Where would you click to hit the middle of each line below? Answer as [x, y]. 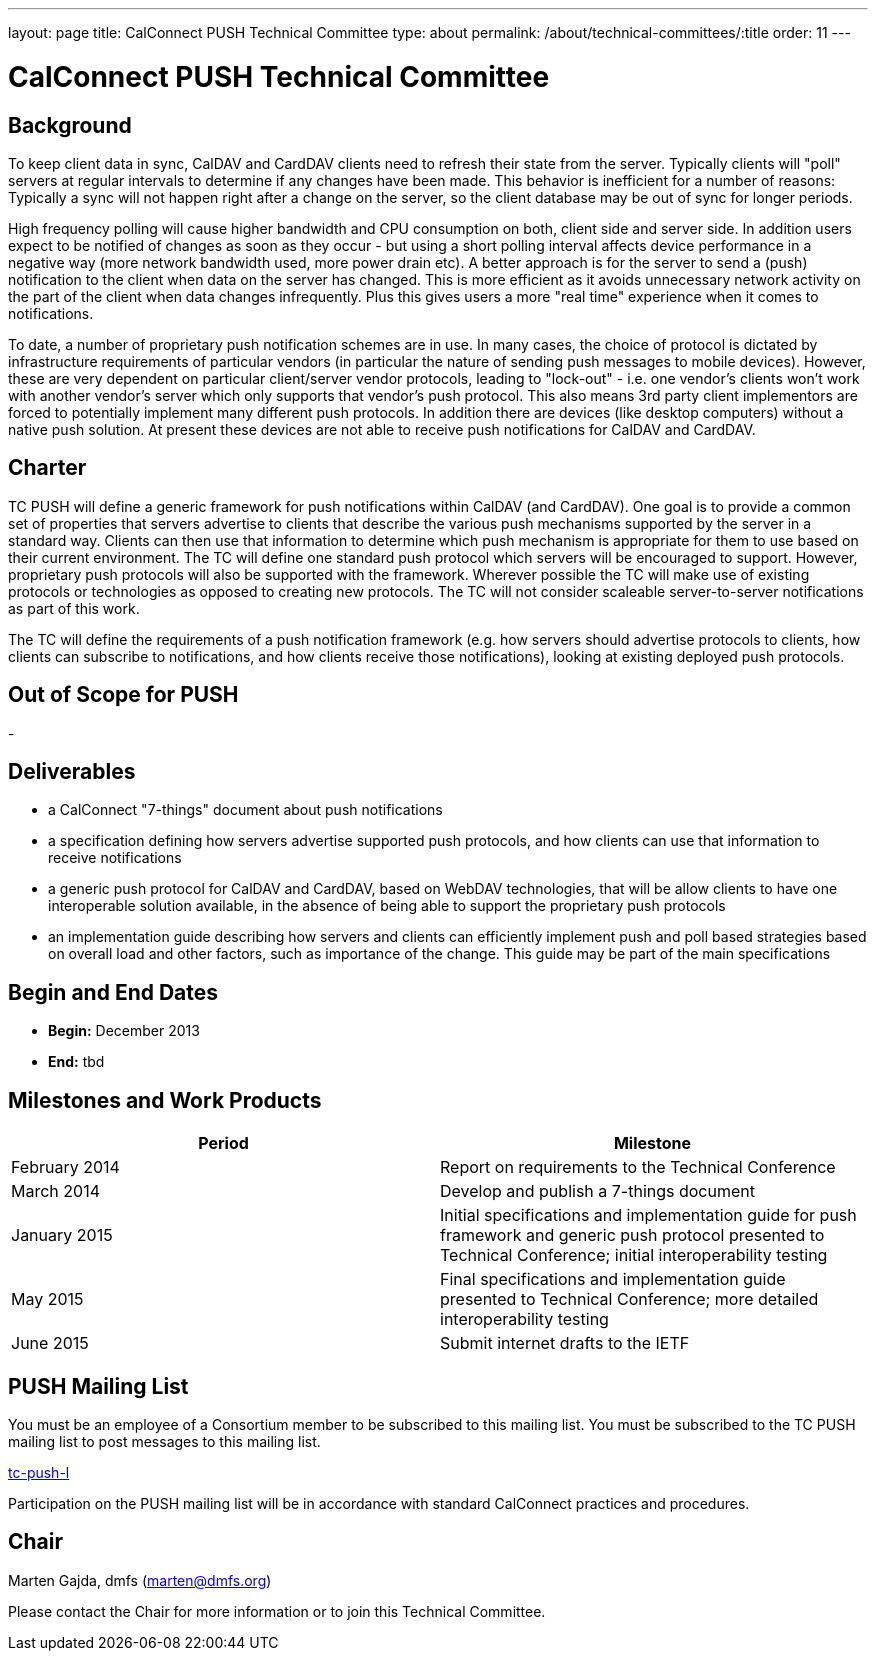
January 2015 [62, 1235]
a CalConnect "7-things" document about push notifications [245, 810]
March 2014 [55, 1191]
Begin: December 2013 [124, 1031]
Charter [47, 468]
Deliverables [72, 772]
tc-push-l [39, 1472]
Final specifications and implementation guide [613, 1279]
